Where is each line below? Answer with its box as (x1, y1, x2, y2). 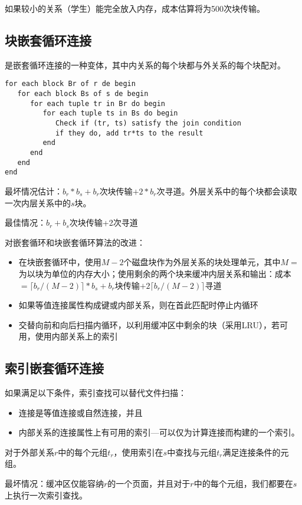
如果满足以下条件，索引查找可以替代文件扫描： (5, 387, 186, 399)
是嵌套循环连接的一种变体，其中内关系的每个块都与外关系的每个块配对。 (5, 58, 285, 71)
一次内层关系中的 (5, 196, 71, 209)
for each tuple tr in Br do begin (29, 99, 166, 108)
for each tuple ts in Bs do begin (42, 109, 178, 118)
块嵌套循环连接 (5, 31, 91, 49)
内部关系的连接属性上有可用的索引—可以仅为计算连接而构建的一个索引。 (18, 426, 300, 438)
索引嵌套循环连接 (5, 359, 104, 377)
